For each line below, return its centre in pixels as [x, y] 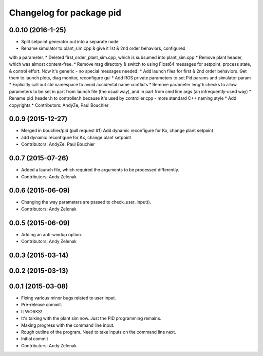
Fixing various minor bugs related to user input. [69, 298]
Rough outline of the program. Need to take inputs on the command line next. [99, 332]
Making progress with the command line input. [68, 325]
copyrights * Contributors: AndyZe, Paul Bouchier [59, 105]
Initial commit [35, 339]
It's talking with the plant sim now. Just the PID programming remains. [91, 319]
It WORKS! [32, 311]
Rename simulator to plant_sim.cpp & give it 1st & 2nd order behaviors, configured [103, 48]
